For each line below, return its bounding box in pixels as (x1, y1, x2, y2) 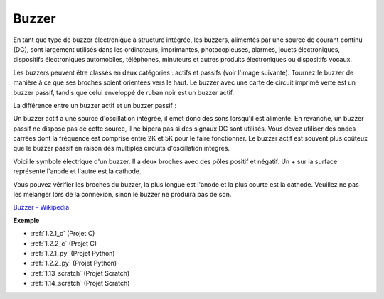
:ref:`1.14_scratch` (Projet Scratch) (31, 279, 130, 288)
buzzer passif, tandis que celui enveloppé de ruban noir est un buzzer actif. (13, 88, 235, 97)
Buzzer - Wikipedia (13, 203, 70, 212)
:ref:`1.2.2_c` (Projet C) (31, 239, 97, 248)
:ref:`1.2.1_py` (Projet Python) (31, 249, 115, 257)
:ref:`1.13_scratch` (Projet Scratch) (31, 268, 130, 277)
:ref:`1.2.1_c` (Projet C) (31, 229, 95, 238)
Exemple (13, 216, 40, 224)
